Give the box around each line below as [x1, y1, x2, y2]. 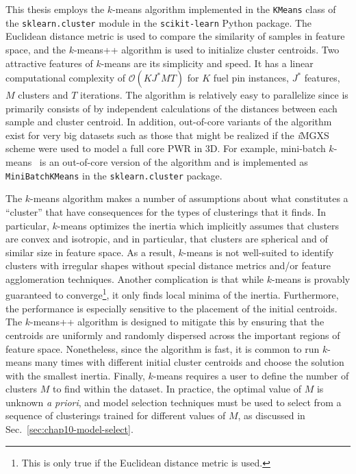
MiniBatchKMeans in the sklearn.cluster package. [5, 168, 222, 182]
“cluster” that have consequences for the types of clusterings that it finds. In [5, 204, 327, 219]
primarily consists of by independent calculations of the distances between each [5, 101, 338, 115]
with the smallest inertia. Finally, [5, 368, 145, 382]
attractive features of [5, 55, 93, 70]
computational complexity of [5, 71, 126, 85]
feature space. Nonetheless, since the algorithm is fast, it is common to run [5, 341, 320, 355]
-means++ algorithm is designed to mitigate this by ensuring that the [30, 314, 325, 329]
